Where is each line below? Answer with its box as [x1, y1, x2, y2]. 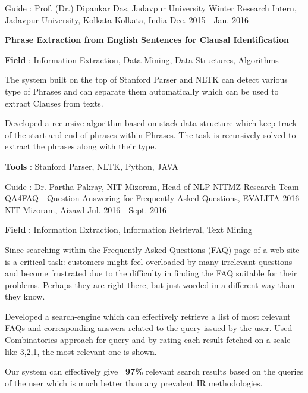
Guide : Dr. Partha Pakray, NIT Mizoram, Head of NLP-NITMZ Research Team [5, 180, 299, 192]
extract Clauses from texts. [5, 96, 103, 109]
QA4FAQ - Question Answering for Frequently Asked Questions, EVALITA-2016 [5, 192, 300, 204]
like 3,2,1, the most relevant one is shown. [5, 345, 157, 357]
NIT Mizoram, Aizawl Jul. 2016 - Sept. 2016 [5, 203, 167, 216]
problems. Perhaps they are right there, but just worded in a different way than [5, 278, 295, 291]
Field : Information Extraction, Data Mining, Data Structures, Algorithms [5, 53, 279, 65]
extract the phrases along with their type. [5, 140, 157, 152]
